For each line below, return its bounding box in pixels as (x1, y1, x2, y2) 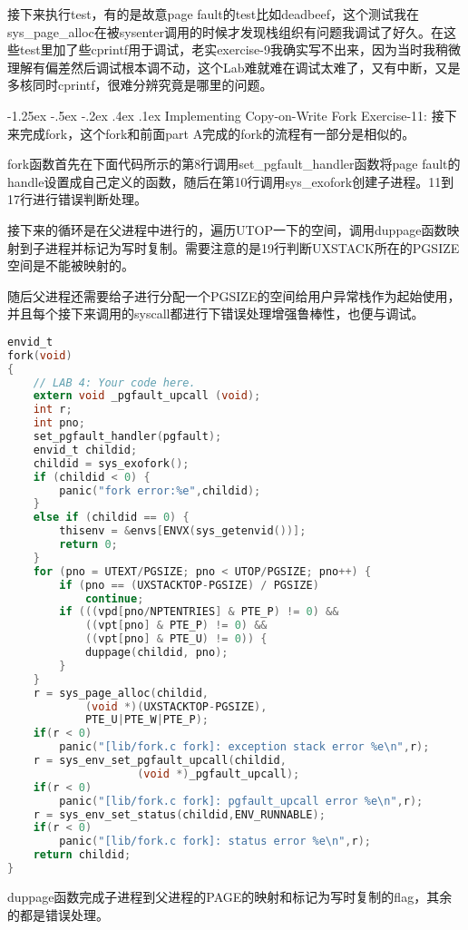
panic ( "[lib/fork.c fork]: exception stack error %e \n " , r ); (59, 740, 430, 754)
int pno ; (33, 416, 85, 430)
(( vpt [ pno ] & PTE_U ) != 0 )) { (84, 632, 268, 646)
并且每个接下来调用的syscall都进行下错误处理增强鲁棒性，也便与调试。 (7, 304, 424, 323)
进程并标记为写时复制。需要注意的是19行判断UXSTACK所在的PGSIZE (44, 238, 460, 257)
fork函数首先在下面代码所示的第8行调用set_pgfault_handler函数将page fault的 (7, 154, 461, 173)
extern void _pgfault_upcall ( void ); (33, 389, 261, 403)
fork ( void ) (7, 348, 73, 362)
